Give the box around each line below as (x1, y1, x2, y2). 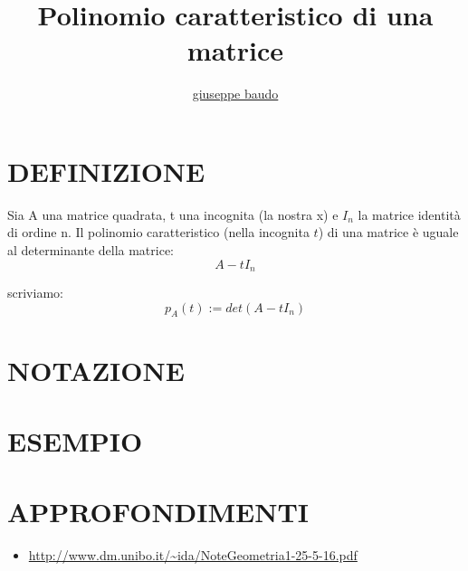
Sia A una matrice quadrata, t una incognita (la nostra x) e (7, 205, 339, 224)
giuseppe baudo (192, 84, 279, 103)
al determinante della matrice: (7, 241, 175, 260)
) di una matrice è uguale (318, 223, 459, 242)
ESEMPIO (7, 423, 143, 460)
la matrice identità (358, 205, 461, 224)
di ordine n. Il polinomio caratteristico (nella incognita (7, 223, 310, 242)
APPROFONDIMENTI (7, 493, 310, 530)
